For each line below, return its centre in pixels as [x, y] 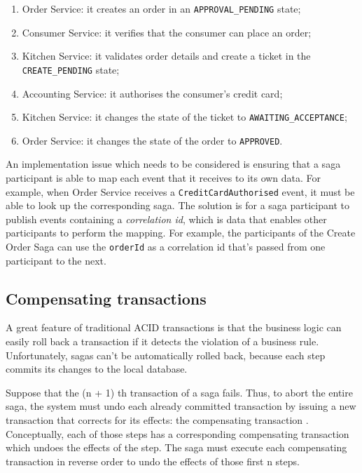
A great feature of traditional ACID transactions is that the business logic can [174, 327]
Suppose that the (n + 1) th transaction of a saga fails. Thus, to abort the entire [179, 392]
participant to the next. [56, 260]
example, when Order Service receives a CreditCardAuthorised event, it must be [180, 191]
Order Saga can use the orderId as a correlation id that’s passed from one [166, 247]
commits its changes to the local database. [97, 369]
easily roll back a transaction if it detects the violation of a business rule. [162, 341]
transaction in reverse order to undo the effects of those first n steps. [153, 461]
